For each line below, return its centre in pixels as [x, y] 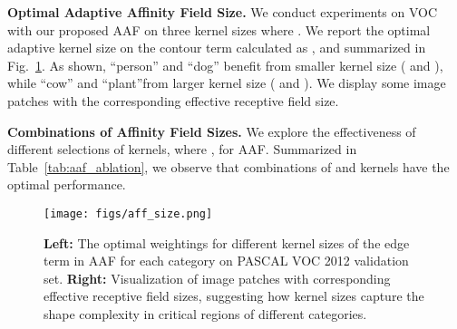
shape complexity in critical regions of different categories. [205, 313]
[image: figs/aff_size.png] [128, 213]
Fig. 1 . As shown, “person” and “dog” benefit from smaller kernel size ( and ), [225, 65]
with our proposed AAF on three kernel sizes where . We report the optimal [219, 29]
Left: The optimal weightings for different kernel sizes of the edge [227, 242]
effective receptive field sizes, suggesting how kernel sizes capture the [234, 296]
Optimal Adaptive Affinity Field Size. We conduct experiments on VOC [223, 12]
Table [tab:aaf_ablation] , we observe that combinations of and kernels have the [228, 166]
